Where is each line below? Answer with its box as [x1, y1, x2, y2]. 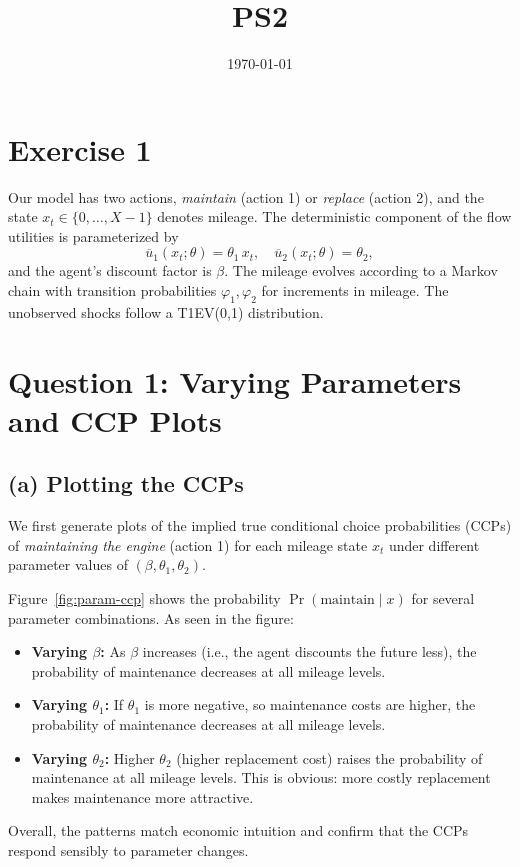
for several [411, 587, 475, 608]
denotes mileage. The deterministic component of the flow [157, 206, 512, 227]
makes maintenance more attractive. [31, 786, 254, 807]
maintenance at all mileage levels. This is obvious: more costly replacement [31, 767, 491, 788]
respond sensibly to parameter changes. [8, 839, 249, 860]
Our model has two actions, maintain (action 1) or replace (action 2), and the [8, 186, 484, 207]
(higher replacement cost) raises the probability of [176, 747, 483, 768]
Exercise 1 [8, 128, 152, 169]
